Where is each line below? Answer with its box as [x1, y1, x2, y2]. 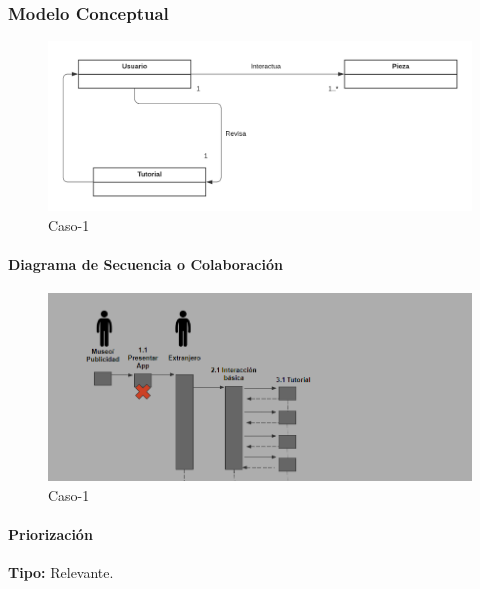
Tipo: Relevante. [8, 562, 114, 583]
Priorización [8, 523, 93, 544]
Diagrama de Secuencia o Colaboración [8, 254, 283, 275]
